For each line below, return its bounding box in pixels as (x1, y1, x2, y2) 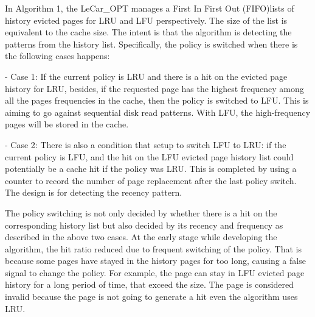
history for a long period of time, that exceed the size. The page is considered (5, 278, 294, 291)
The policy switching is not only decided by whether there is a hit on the (5, 206, 277, 219)
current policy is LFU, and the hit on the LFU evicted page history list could (5, 150, 294, 163)
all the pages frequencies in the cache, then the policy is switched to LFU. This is (5, 94, 309, 107)
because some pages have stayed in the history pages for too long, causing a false (5, 254, 306, 267)
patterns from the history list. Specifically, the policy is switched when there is (5, 37, 298, 50)
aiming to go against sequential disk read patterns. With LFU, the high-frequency (5, 105, 311, 118)
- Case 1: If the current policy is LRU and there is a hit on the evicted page (5, 69, 288, 82)
